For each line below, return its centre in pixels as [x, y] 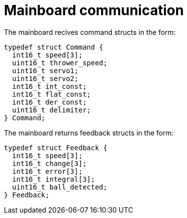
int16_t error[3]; [47, 171]
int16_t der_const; [49, 102]
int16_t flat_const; [52, 94]
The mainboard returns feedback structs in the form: [89, 133]
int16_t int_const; [49, 86]
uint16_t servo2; [45, 78]
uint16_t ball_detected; [60, 187]
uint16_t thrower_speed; [60, 63]
